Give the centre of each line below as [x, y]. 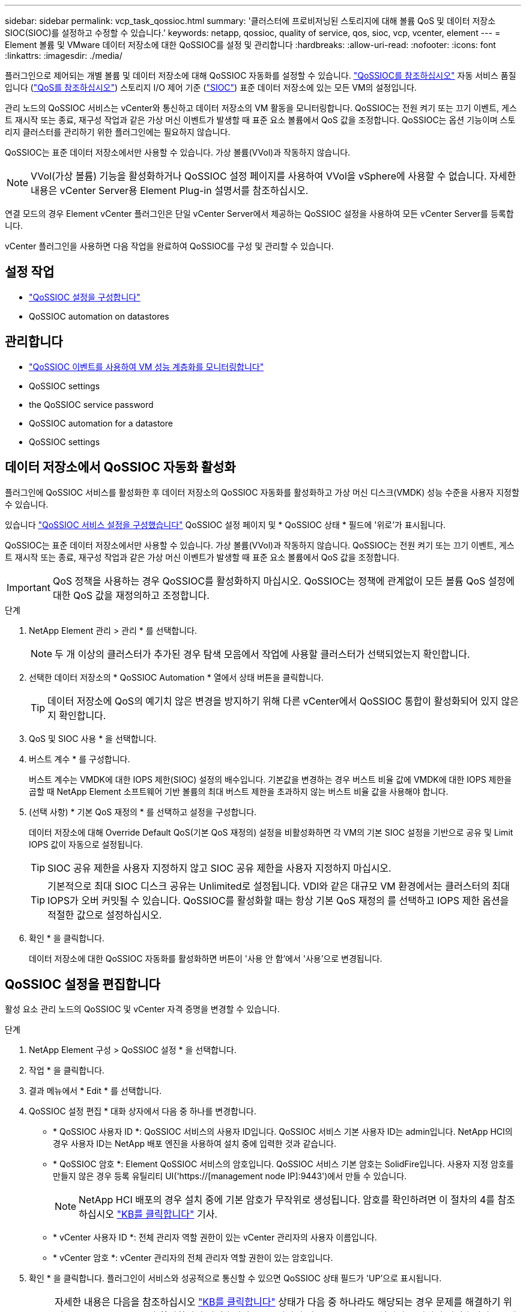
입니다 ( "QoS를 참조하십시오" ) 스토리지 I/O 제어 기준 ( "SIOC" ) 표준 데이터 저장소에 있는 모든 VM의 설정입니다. [211, 87]
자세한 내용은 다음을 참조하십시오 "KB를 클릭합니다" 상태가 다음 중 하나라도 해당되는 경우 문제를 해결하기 [278, 1302]
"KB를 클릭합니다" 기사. [167, 1214]
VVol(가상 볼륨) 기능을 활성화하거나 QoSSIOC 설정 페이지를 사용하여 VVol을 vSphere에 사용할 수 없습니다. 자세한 [274, 176]
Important [29, 587]
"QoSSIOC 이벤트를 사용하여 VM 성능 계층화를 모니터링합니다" [147, 366]
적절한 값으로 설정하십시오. [105, 915]
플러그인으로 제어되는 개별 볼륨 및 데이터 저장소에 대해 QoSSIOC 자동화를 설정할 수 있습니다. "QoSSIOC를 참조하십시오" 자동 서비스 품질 [261, 75]
